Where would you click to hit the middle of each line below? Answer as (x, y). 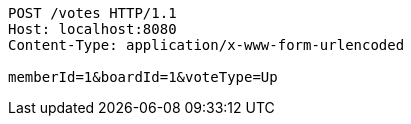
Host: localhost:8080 (92, 29)
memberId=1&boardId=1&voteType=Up (143, 77)
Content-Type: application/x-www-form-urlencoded (206, 45)
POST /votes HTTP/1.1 (92, 13)
